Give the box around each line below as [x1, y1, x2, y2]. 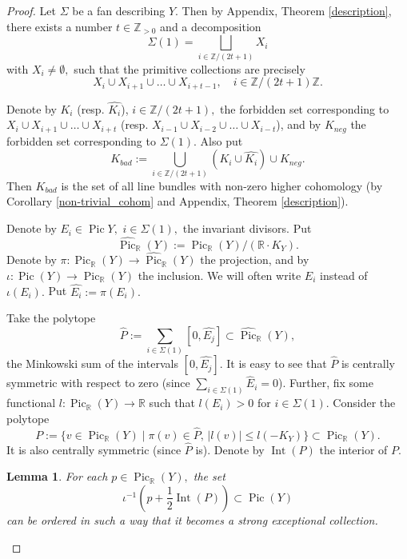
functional [6, 394, 56, 411]
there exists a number [6, 18, 113, 34]
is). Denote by [195, 441, 265, 457]
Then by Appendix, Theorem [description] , [182, 2, 392, 18]
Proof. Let [6, 2, 56, 18]
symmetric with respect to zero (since [6, 374, 190, 391]
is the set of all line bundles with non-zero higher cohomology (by [61, 177, 383, 194]
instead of [320, 266, 368, 283]
